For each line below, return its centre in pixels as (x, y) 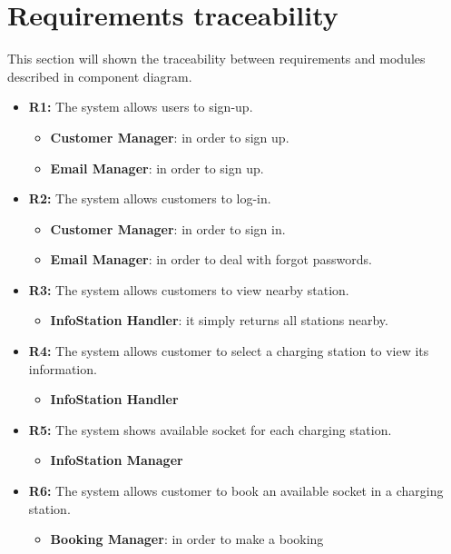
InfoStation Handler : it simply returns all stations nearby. (219, 320)
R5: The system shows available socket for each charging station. (210, 429)
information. (63, 368)
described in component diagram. (100, 76)
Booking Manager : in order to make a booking (187, 539)
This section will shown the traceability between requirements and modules (216, 59)
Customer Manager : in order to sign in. (168, 228)
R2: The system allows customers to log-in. (150, 198)
